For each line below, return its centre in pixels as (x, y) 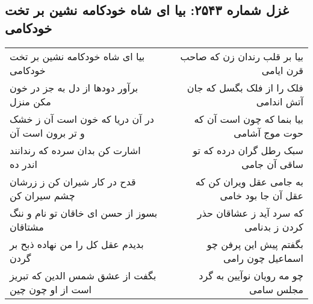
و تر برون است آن (47, 132)
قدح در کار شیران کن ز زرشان (73, 181)
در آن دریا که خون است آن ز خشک (82, 119)
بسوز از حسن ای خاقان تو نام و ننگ (84, 212)
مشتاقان (27, 226)
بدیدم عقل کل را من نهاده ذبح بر (77, 244)
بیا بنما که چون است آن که (249, 119)
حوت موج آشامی (268, 132)
